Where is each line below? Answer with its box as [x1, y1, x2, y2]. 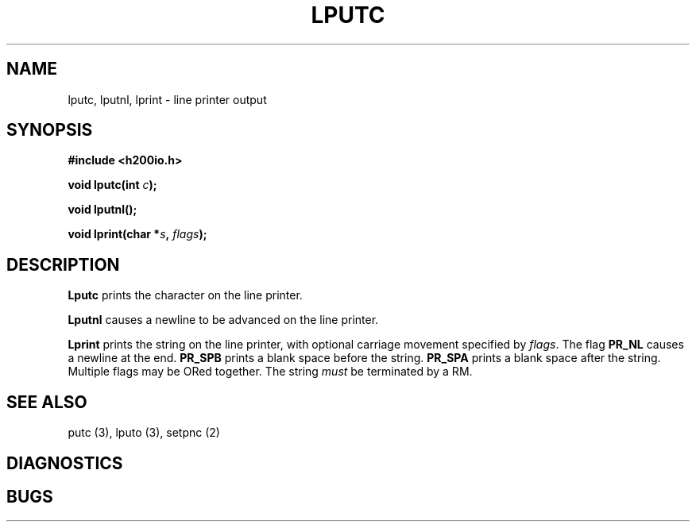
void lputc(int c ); [68, 178, 157, 192]
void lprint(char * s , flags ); [68, 227, 207, 241]
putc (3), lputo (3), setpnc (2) [68, 426, 220, 440]
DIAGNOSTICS [6, 453, 123, 473]
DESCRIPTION [6, 254, 120, 275]
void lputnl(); [68, 202, 137, 217]
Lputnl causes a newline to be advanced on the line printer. [68, 313, 379, 327]
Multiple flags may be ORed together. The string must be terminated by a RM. [68, 364, 473, 379]
